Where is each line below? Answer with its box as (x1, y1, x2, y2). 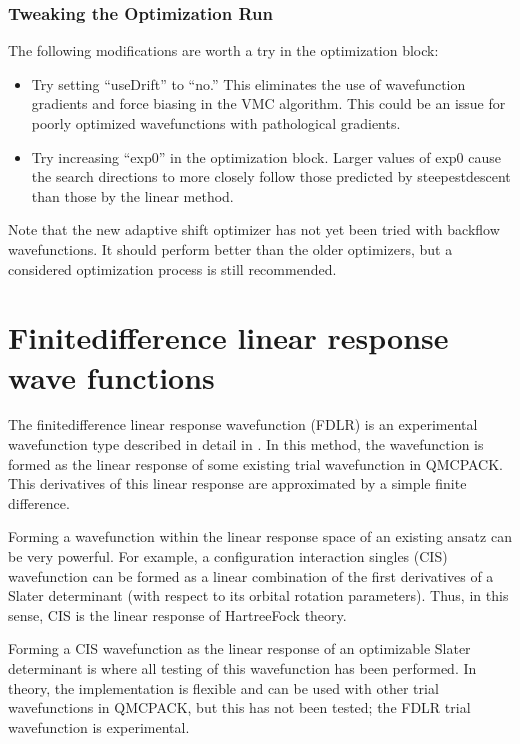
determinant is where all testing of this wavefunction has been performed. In (8, 658, 477, 678)
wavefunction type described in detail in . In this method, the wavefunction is (8, 434, 484, 455)
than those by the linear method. (31, 185, 234, 206)
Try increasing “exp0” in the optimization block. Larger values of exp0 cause (31, 146, 501, 167)
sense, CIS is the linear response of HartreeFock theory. (8, 604, 347, 625)
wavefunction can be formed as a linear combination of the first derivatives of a (8, 565, 494, 586)
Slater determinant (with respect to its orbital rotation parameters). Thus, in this (8, 585, 509, 606)
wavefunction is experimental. (8, 716, 190, 737)
